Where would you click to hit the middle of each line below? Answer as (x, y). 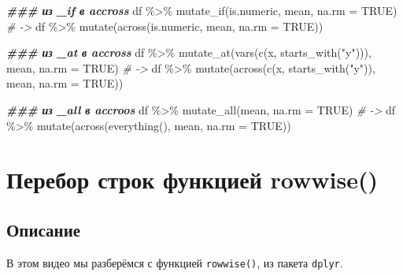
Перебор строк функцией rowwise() (192, 179)
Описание (44, 229)
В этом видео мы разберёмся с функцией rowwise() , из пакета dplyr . (175, 262)
